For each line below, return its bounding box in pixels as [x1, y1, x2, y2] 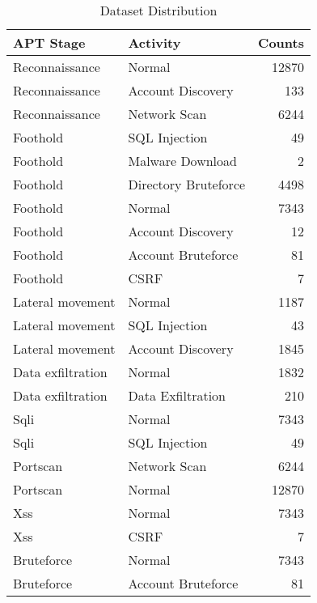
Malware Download [128, 151, 237, 170]
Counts [258, 33, 304, 52]
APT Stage [13, 33, 86, 52]
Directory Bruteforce [128, 175, 246, 193]
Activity [128, 33, 181, 52]
